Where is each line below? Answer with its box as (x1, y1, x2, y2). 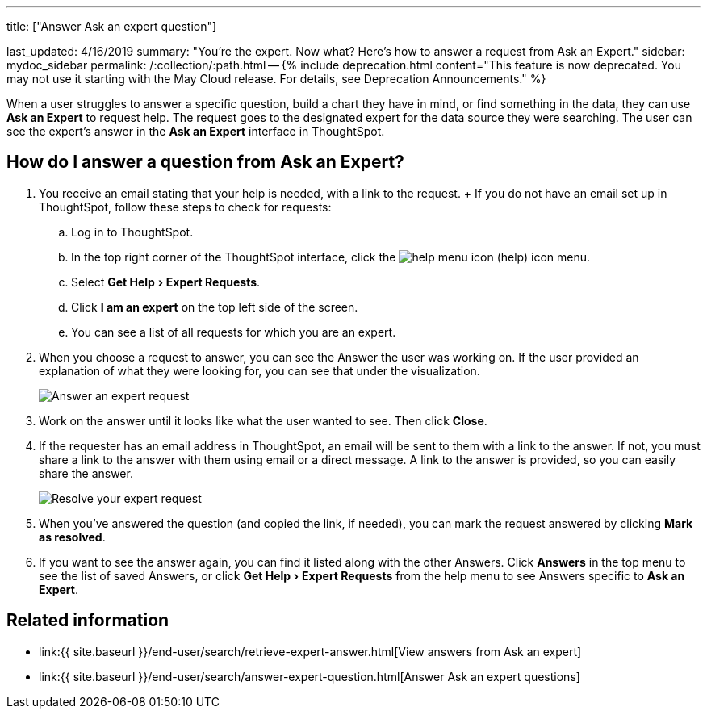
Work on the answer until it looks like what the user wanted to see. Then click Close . (39, 413, 487, 428)
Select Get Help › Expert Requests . (71, 274, 261, 289)
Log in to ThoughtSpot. (71, 224, 194, 239)
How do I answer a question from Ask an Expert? (6, 152, 404, 173)
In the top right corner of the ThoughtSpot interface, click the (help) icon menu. (71, 249, 591, 264)
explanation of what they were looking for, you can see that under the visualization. (39, 363, 480, 378)
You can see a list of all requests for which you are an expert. (71, 324, 396, 339)
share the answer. (39, 466, 133, 480)
